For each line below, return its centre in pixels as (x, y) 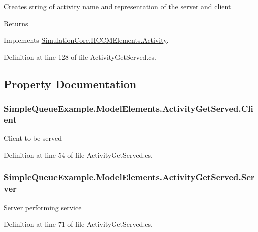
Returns (16, 23)
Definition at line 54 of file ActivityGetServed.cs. (78, 155)
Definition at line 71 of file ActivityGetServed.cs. (78, 224)
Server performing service (43, 207)
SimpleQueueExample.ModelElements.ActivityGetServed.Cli (129, 108)
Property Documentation (70, 83)
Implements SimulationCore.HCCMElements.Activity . (86, 40)
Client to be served (33, 138)
